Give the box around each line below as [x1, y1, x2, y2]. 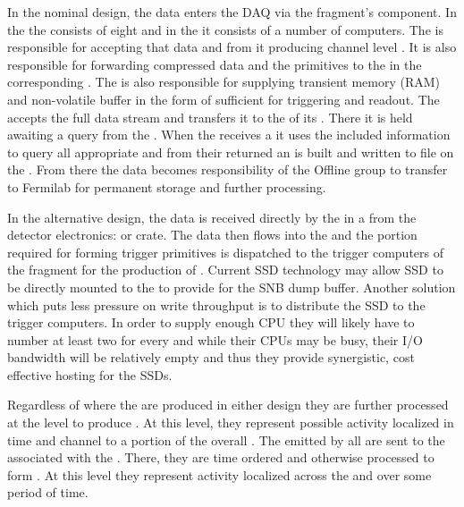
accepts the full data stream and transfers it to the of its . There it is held [7, 107, 413, 126]
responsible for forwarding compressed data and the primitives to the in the [7, 55, 422, 73]
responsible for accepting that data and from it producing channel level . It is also [7, 38, 457, 56]
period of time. [7, 483, 89, 502]
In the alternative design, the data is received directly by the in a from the [7, 207, 417, 226]
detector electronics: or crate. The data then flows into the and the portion [7, 225, 418, 244]
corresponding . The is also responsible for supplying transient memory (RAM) [7, 72, 440, 91]
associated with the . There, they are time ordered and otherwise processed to [7, 448, 434, 467]
